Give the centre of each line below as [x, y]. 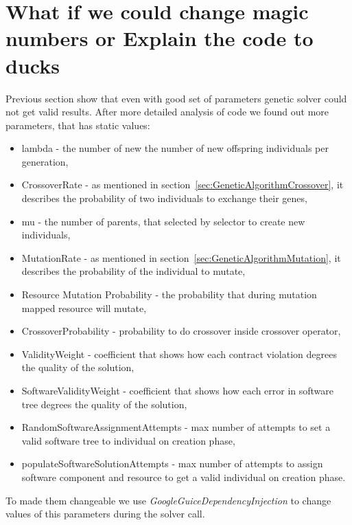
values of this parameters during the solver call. [105, 514]
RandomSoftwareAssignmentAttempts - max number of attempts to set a [176, 427]
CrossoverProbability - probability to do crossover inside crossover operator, [181, 331]
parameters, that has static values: [78, 125]
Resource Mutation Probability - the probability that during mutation [169, 294]
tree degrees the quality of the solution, [104, 404]
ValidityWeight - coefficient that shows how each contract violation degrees [179, 354]
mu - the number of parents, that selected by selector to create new [163, 221]
